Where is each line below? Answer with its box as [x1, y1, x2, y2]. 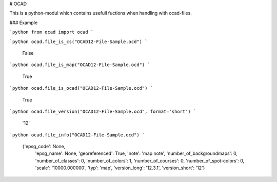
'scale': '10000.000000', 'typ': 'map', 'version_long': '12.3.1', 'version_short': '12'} [35, 165, 205, 171]
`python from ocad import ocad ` [9, 29, 94, 35]
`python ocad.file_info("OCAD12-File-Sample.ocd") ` [9, 132, 145, 138]
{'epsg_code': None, [22, 144, 66, 150]
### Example [9, 19, 38, 26]
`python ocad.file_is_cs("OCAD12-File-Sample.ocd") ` [9, 38, 148, 45]
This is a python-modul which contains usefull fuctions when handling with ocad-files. [9, 10, 192, 16]
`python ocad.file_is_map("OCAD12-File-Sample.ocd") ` [9, 62, 151, 68]
